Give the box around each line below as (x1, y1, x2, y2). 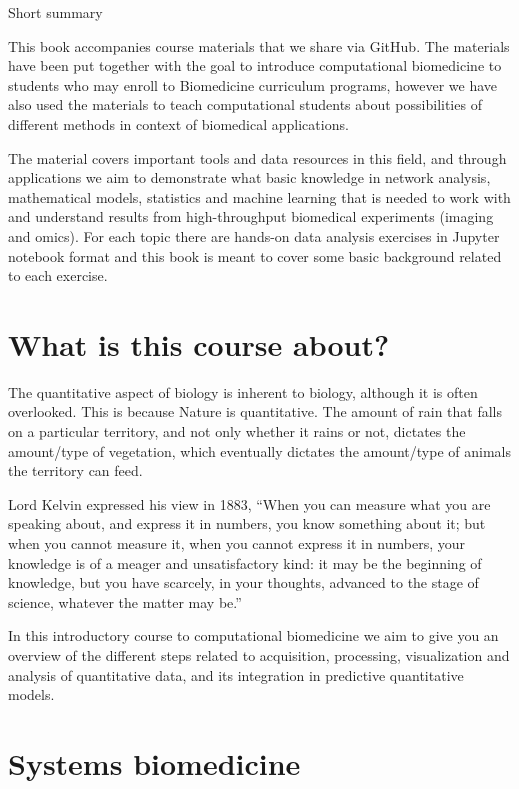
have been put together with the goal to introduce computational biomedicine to (8, 55, 502, 76)
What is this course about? (8, 323, 390, 364)
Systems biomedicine (8, 742, 301, 783)
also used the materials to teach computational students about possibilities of (8, 94, 482, 115)
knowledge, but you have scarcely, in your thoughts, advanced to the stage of (8, 572, 479, 593)
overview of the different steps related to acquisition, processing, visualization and (8, 644, 510, 665)
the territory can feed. (8, 460, 143, 481)
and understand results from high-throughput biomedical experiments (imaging (8, 206, 494, 227)
